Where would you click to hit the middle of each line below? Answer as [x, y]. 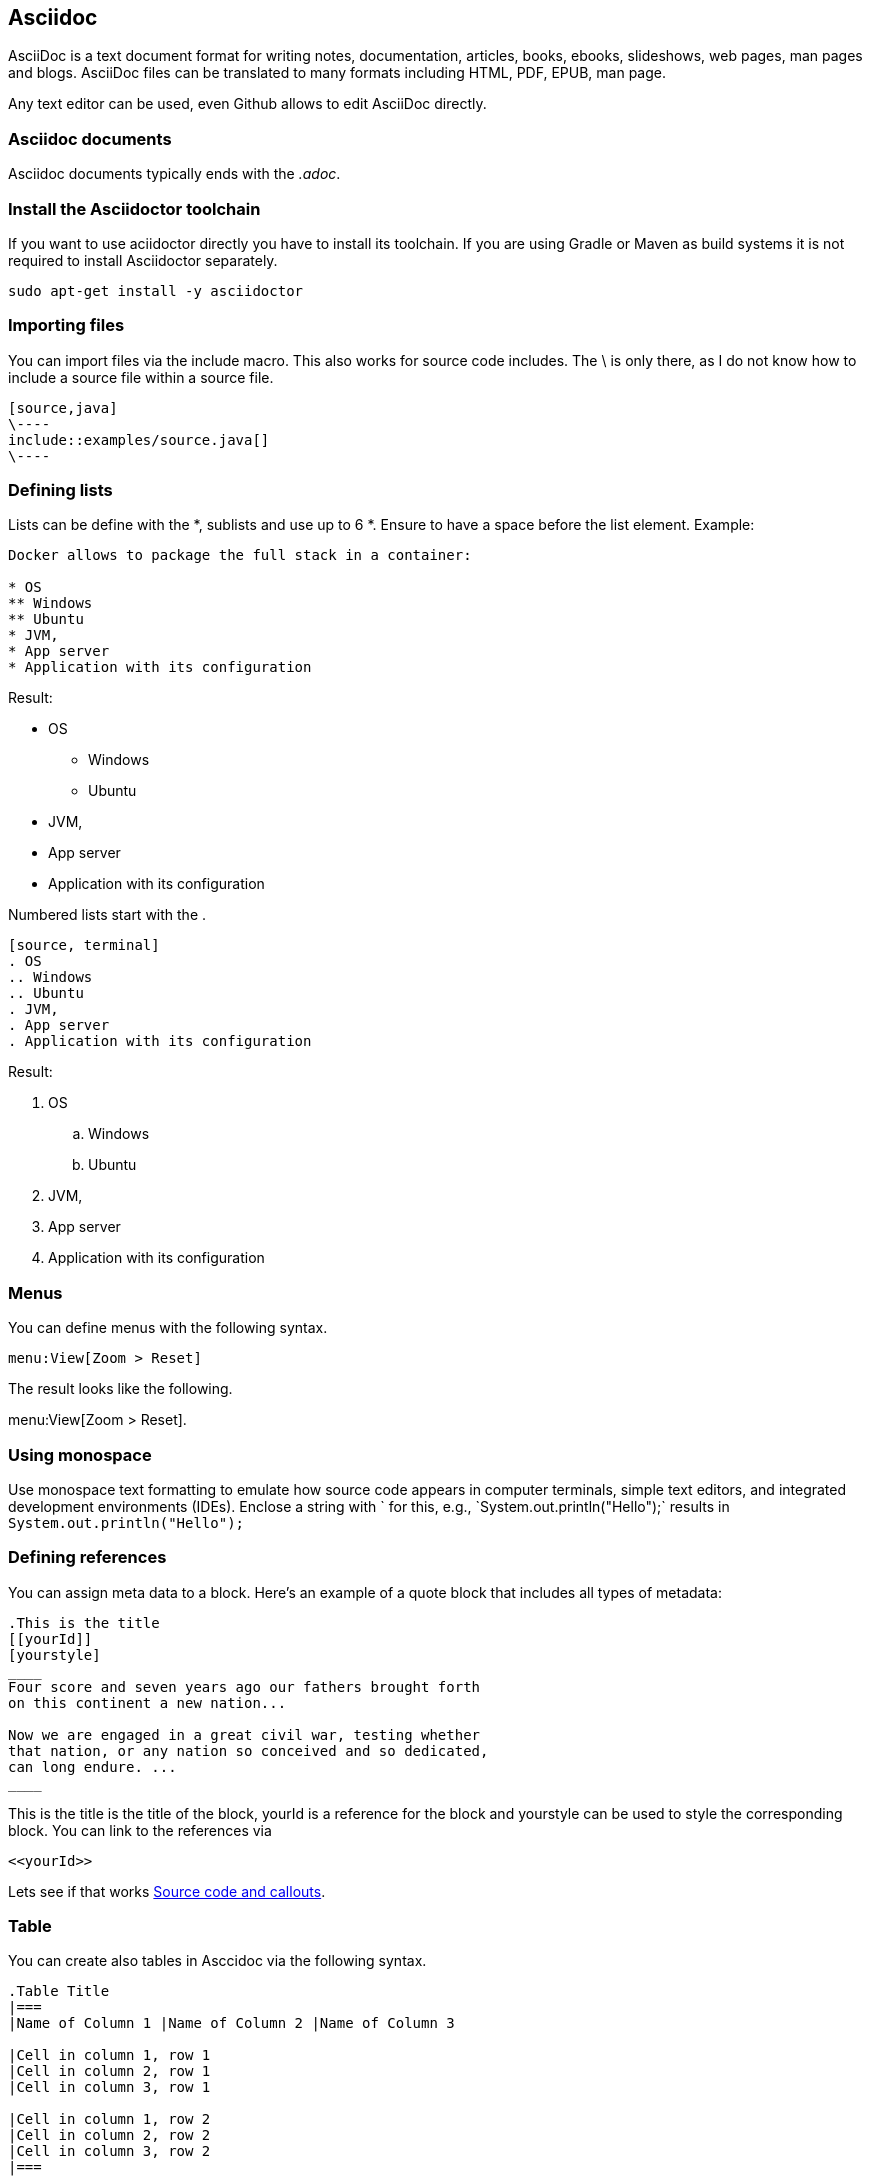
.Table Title [59, 1991]
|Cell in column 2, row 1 [109, 2071]
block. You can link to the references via [140, 1830]
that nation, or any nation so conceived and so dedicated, [248, 1750]
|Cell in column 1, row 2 [109, 2119]
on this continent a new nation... [147, 1702]
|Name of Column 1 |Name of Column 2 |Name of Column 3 [231, 2023]
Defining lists [60, 490]
